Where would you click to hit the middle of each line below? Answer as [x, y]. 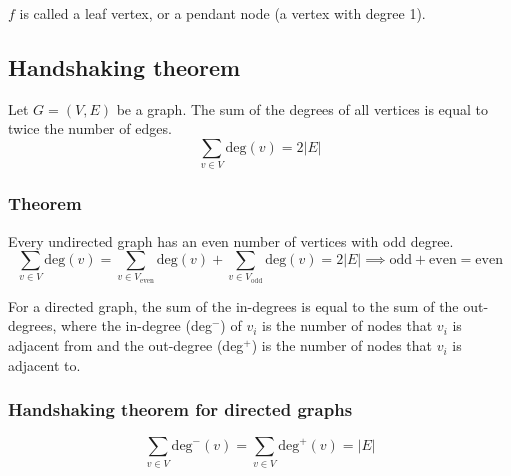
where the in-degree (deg [136, 325]
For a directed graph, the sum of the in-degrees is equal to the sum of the [233, 305]
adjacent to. [44, 364]
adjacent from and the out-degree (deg [126, 345]
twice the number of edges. [90, 128]
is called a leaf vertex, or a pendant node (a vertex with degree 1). [222, 13]
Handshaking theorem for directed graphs [180, 409]
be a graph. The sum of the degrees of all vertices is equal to [302, 108]
